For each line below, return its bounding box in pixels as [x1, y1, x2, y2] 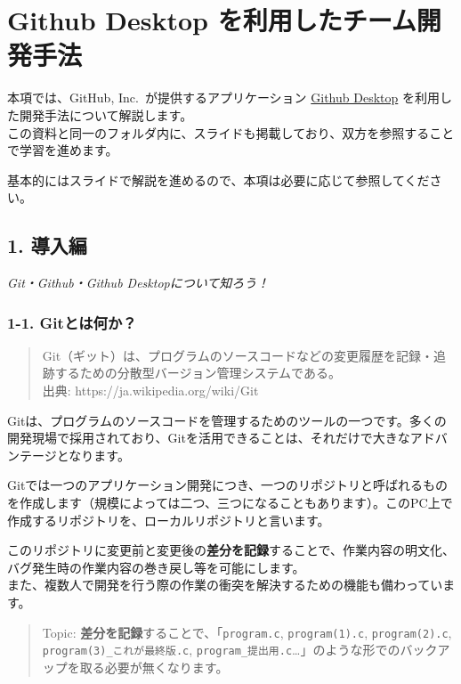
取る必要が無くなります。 [79, 657, 229, 676]
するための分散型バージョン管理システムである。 [54, 363, 341, 382]
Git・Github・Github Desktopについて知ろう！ [7, 273, 270, 292]
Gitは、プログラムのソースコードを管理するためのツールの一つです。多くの [7, 411, 447, 429]
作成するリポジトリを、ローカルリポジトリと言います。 [7, 510, 330, 529]
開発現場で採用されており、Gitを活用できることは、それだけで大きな [7, 428, 410, 447]
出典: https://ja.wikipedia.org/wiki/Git [42, 381, 259, 400]
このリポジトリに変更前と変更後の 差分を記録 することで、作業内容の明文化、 [7, 541, 456, 559]
